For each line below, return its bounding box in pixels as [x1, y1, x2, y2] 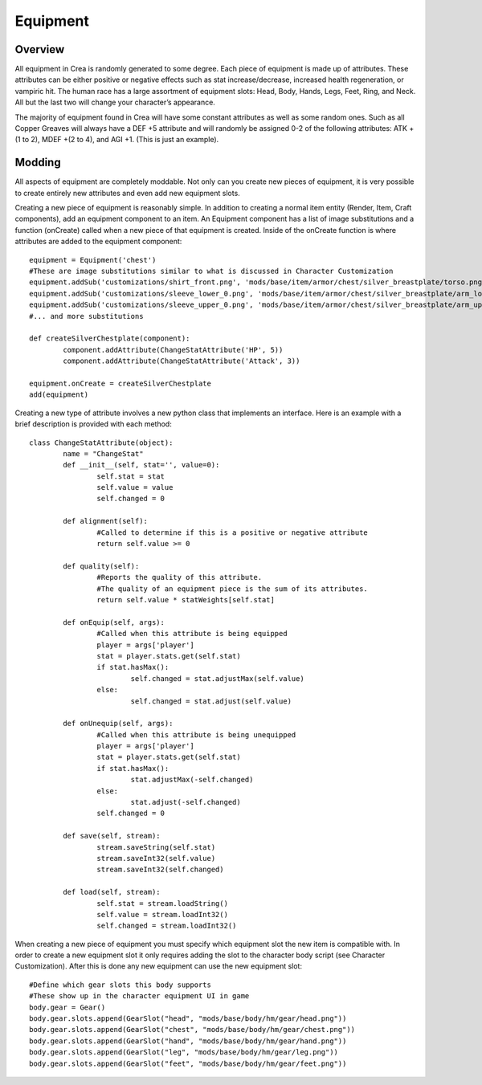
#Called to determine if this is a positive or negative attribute [96, 528, 369, 537]
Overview [14, 43, 65, 56]
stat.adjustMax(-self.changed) [130, 775, 254, 785]
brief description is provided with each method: [14, 419, 172, 429]
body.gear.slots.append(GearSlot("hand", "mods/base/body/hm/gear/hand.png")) [29, 1036, 347, 1046]
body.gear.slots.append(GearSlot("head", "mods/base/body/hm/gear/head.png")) [29, 1014, 347, 1023]
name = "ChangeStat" [63, 449, 144, 458]
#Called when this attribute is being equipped [96, 629, 288, 638]
